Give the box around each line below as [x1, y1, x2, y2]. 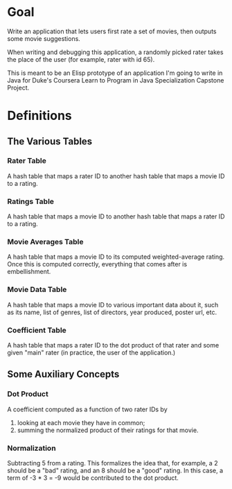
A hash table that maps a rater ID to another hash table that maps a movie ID [7, 171, 225, 180]
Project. [7, 83, 30, 92]
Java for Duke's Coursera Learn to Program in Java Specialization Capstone [7, 76, 224, 84]
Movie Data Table [7, 285, 67, 295]
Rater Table [7, 156, 46, 166]
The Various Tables [7, 135, 93, 147]
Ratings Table [7, 196, 54, 206]
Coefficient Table [7, 325, 67, 335]
